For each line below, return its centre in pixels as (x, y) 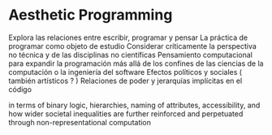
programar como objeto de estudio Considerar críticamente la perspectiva (133, 46)
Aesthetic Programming (91, 15)
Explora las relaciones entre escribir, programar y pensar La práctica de (128, 37)
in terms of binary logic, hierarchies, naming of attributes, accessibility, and (134, 105)
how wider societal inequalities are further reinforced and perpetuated (126, 113)
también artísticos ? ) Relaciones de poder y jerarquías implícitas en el (125, 81)
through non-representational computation (80, 122)
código (20, 89)
